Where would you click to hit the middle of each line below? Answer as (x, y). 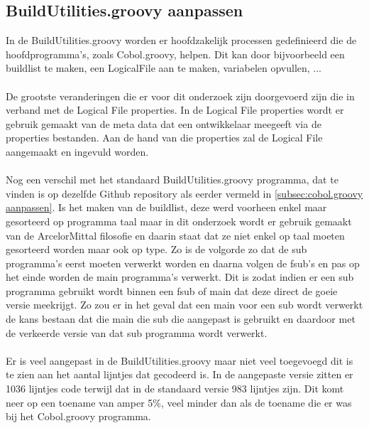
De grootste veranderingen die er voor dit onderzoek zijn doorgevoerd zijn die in (180, 96)
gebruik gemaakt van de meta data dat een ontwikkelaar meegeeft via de (164, 123)
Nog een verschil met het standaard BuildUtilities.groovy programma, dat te (172, 180)
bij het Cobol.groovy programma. (78, 416)
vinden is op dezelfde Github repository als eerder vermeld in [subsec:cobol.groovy (184, 193)
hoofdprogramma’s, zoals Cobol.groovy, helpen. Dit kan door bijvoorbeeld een (175, 54)
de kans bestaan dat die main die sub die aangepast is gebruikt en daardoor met (181, 319)
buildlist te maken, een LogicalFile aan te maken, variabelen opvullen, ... (164, 68)
